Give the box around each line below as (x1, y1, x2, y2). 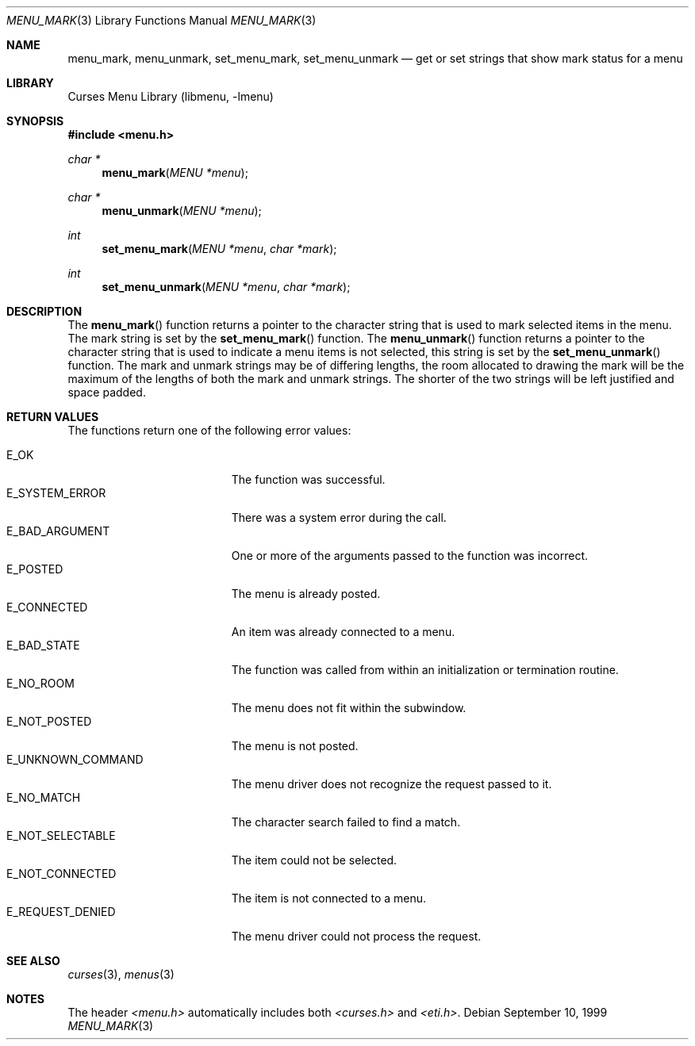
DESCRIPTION (6, 305, 83, 318)
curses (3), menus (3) (67, 967, 175, 981)
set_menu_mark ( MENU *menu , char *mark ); (102, 242, 337, 255)
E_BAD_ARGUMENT (6, 524, 110, 538)
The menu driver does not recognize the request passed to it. (231, 777, 552, 791)
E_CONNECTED (6, 600, 88, 614)
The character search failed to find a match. (231, 815, 461, 829)
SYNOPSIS (6, 114, 64, 128)
